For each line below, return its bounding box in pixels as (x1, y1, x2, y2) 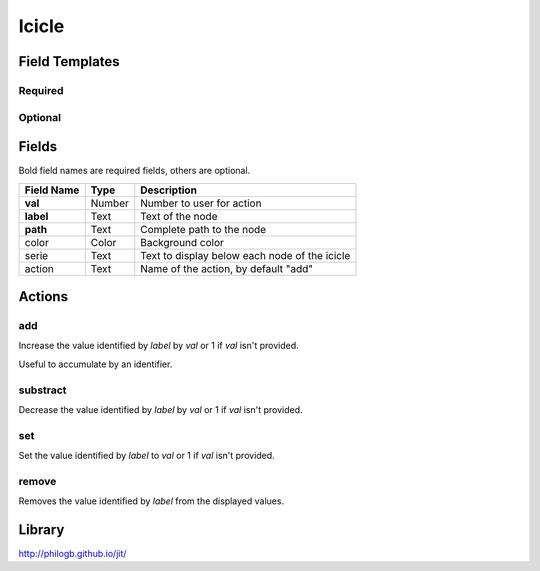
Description (140, 183, 197, 197)
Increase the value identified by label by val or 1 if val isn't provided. (18, 340, 299, 352)
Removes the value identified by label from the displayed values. (18, 495, 285, 507)
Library (18, 521, 65, 538)
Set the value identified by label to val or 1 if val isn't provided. (18, 450, 275, 462)
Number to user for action (140, 196, 262, 210)
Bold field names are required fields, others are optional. (18, 165, 251, 177)
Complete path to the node (140, 222, 267, 236)
